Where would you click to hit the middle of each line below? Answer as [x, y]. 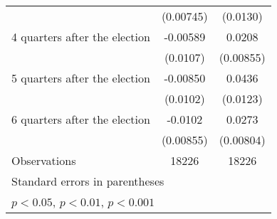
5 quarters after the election [81, 78]
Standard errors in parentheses [88, 181]
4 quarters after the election [81, 37]
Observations [44, 160]
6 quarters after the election [81, 119]
